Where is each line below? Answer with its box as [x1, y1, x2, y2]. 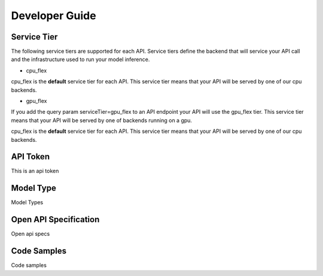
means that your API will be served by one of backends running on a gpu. [11, 117, 193, 124]
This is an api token [11, 168, 59, 175]
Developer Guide [11, 9, 96, 22]
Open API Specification [11, 214, 100, 225]
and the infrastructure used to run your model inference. [11, 56, 150, 63]
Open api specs [11, 230, 50, 238]
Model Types [11, 199, 44, 206]
